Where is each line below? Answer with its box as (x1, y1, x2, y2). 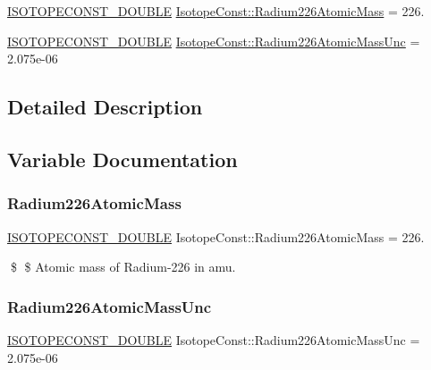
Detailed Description (7, 93, 203, 121)
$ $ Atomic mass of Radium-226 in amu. (10, 257, 236, 276)
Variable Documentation (7, 145, 238, 172)
